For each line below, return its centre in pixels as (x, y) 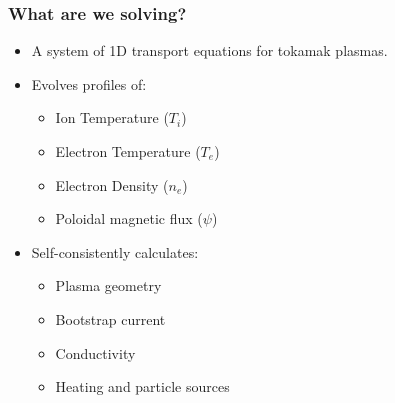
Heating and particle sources (142, 386)
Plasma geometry (108, 285)
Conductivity (95, 352)
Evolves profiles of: (89, 83)
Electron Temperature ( (128, 151)
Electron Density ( (112, 184)
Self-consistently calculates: (115, 251)
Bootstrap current (110, 318)
